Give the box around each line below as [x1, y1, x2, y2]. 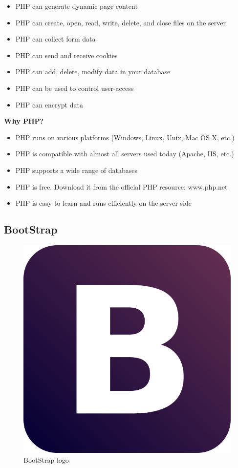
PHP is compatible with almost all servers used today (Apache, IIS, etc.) [15, 149, 234, 159]
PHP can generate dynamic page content [15, 1, 138, 11]
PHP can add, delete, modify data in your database [15, 66, 171, 77]
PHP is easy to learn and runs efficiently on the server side [15, 198, 192, 208]
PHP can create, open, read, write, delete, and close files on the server [15, 17, 226, 27]
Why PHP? [4, 116, 44, 126]
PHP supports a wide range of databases [15, 165, 138, 175]
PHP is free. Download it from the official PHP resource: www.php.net [15, 181, 228, 191]
